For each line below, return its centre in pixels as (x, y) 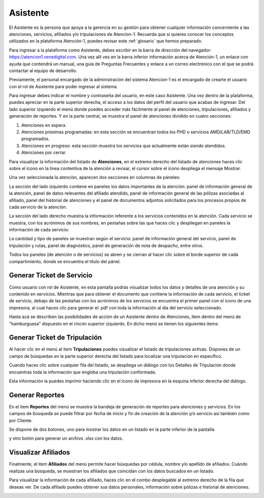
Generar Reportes (37, 395)
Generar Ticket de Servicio (51, 275)
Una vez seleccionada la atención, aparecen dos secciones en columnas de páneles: (95, 177)
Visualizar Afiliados (40, 453)
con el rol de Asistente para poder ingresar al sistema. (64, 86)
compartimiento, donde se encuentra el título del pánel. (65, 261)
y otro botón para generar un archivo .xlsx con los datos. (66, 438)
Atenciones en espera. (44, 125)
